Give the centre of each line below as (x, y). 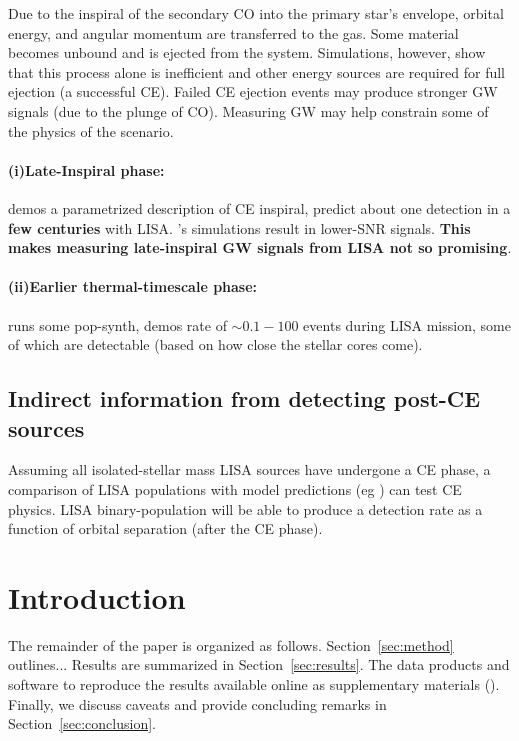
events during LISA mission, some (407, 324)
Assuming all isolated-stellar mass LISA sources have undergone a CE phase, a (249, 469)
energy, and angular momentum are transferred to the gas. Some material (233, 32)
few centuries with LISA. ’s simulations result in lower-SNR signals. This (239, 227)
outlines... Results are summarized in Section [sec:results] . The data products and (259, 664)
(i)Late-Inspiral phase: (86, 169)
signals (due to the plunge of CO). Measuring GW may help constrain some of (248, 110)
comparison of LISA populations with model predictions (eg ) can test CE (235, 488)
